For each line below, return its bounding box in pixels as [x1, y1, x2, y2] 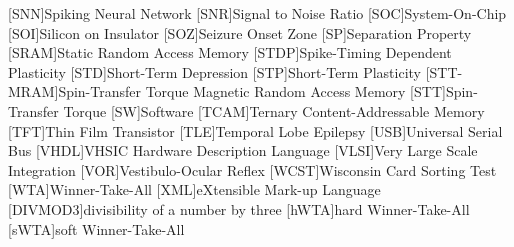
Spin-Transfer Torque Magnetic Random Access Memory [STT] [58, 81, 446, 102]
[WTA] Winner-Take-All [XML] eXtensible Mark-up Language [8, 179, 381, 200]
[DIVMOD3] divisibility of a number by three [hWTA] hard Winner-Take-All [8, 198, 470, 219]
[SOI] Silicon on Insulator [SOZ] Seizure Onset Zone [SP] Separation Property [8, 22, 472, 43]
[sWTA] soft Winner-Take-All [8, 218, 185, 239]
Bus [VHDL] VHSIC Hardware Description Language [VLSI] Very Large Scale [8, 140, 478, 161]
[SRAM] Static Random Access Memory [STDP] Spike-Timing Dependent [8, 42, 452, 63]
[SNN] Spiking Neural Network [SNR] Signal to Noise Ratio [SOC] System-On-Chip [8, 3, 507, 23]
